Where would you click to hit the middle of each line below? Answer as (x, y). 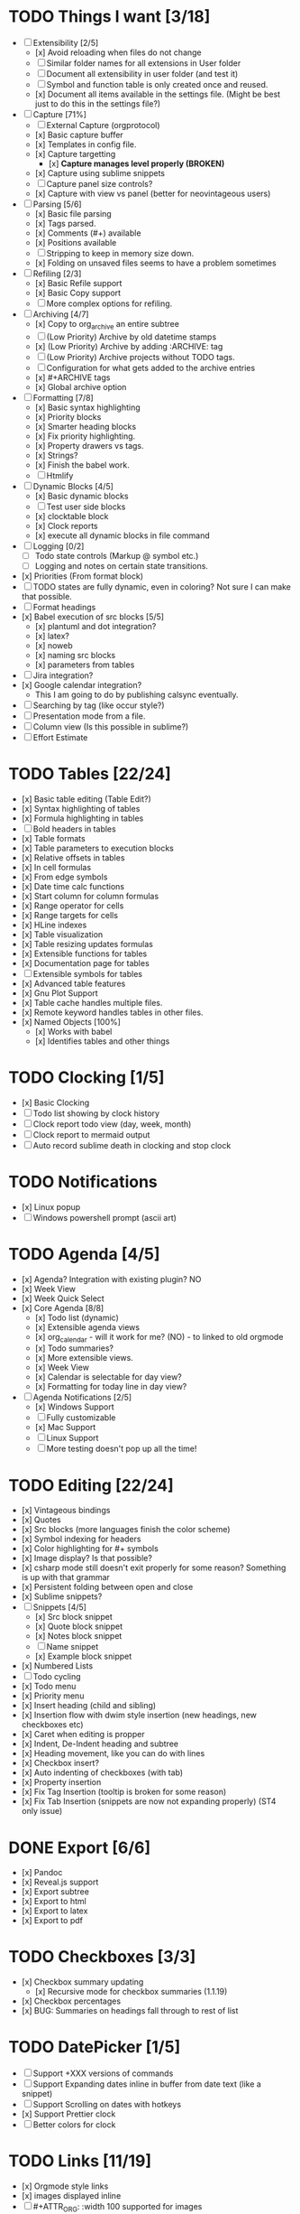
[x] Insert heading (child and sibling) (89, 1706)
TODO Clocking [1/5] (86, 1077)
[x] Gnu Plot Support (59, 993)
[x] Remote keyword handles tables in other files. (112, 1012)
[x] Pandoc (42, 1873)
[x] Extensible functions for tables (84, 954)
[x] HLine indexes (54, 925)
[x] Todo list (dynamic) (77, 1317)
